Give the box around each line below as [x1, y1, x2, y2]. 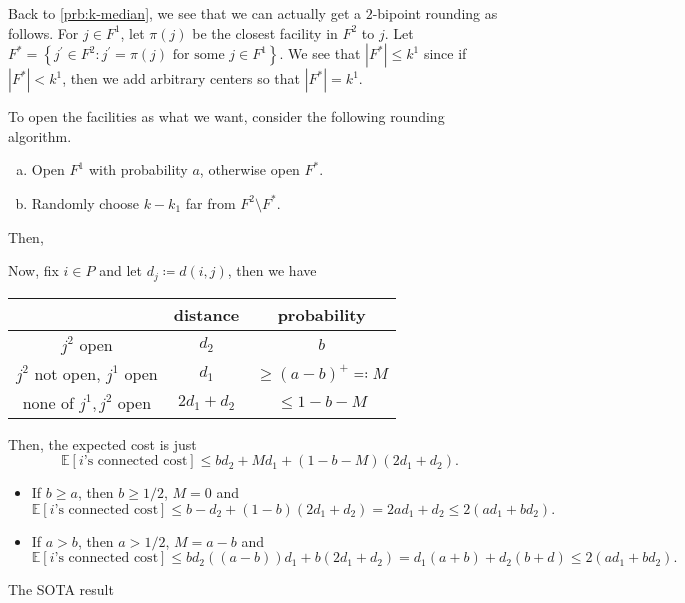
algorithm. [8, 125, 72, 146]
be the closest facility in [192, 22, 338, 43]
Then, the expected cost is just [8, 433, 197, 454]
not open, [34, 361, 101, 385]
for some [172, 48, 225, 63]
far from [185, 192, 236, 213]
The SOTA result [8, 579, 114, 600]
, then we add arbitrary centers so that [62, 68, 301, 89]
